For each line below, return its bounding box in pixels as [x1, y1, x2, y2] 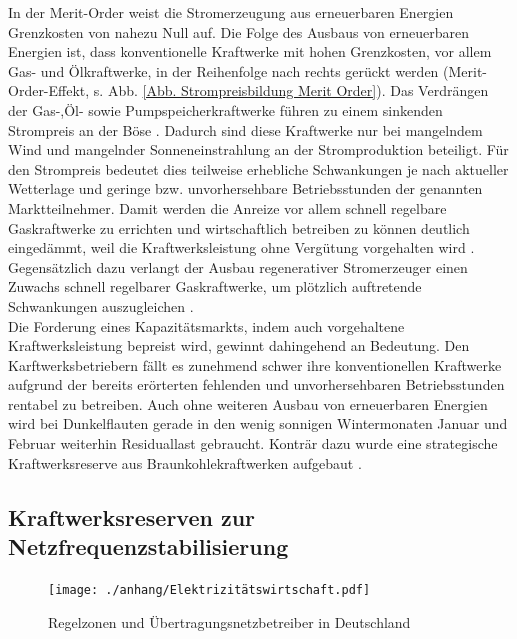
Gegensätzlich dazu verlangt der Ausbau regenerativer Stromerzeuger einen [8, 256, 468, 277]
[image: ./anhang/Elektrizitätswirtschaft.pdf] [48, 582, 371, 597]
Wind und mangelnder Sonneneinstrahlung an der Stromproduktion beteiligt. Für [8, 139, 509, 160]
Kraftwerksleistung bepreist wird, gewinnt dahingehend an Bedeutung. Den [8, 335, 470, 356]
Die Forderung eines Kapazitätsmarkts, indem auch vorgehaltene [8, 315, 405, 336]
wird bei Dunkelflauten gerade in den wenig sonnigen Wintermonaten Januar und [8, 413, 508, 434]
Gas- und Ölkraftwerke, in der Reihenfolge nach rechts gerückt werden [8, 60, 439, 81]
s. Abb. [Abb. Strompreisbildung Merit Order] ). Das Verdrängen [93, 80, 489, 101]
